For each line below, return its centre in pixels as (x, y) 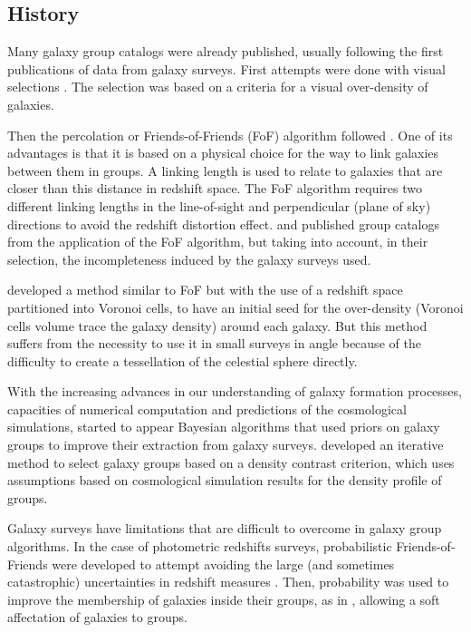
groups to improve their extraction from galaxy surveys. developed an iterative (226, 445)
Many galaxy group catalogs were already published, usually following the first (226, 51)
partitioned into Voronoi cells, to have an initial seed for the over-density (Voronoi (235, 307)
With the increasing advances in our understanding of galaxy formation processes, (235, 391)
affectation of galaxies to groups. (97, 617)
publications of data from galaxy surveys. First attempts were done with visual (226, 68)
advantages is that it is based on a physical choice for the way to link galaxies (223, 153)
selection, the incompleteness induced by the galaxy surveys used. (189, 259)
